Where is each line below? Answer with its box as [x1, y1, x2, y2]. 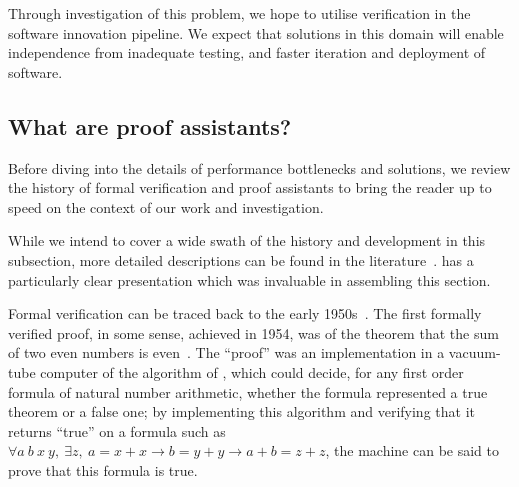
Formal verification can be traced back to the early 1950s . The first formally [8, 303, 482, 324]
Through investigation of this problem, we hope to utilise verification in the [8, 3, 471, 23]
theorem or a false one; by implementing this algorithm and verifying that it [8, 401, 475, 422]
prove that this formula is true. [8, 459, 198, 480]
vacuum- [448, 342, 501, 363]
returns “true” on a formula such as [8, 420, 226, 441]
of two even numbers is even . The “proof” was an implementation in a [8, 342, 445, 363]
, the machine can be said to [325, 440, 499, 461]
